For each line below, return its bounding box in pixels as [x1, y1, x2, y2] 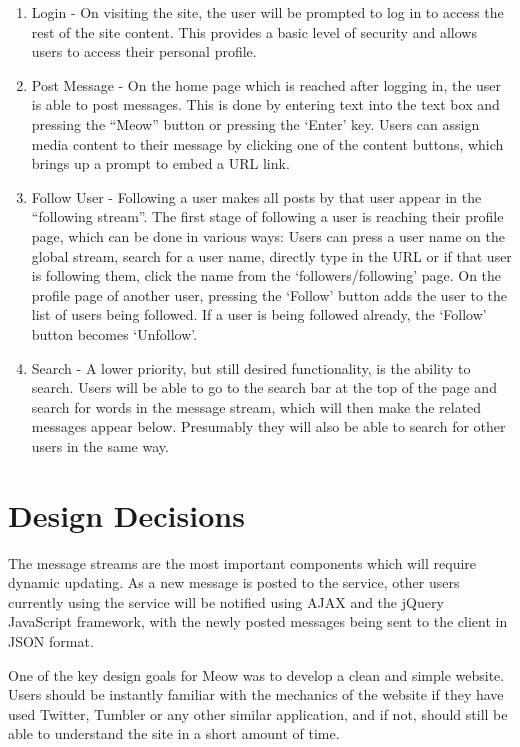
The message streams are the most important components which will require [8, 552, 477, 573]
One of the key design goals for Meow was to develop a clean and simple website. [8, 664, 505, 685]
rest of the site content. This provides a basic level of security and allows [31, 21, 477, 42]
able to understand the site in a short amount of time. [8, 723, 340, 744]
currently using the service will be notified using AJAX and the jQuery [8, 591, 444, 612]
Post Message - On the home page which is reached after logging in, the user [31, 74, 502, 95]
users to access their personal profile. [31, 41, 257, 62]
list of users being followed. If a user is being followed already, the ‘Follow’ [31, 304, 487, 325]
